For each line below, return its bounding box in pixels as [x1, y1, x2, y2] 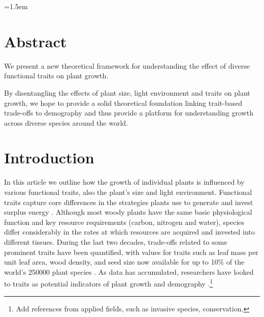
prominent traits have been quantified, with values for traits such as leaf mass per [4, 246, 258, 257]
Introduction [4, 147, 94, 168]
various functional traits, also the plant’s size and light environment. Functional [4, 187, 252, 197]
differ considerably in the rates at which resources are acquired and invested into [4, 226, 255, 237]
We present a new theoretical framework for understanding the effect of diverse [4, 60, 250, 71]
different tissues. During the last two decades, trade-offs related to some [4, 236, 227, 247]
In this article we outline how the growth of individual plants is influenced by [4, 177, 245, 187]
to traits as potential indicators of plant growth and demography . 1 [4, 277, 213, 289]
